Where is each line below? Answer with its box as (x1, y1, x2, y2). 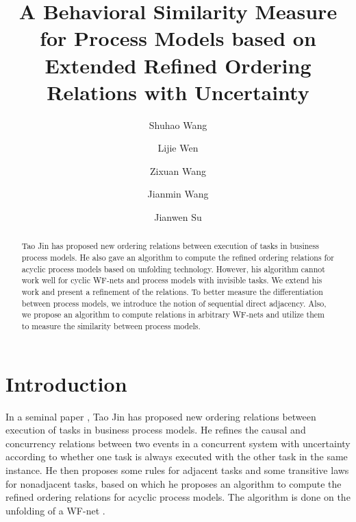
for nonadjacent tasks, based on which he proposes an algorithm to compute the (5, 476, 342, 490)
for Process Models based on (40, 24, 316, 52)
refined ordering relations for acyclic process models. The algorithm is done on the (5, 490, 351, 504)
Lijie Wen (157, 141, 199, 155)
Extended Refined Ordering (44, 51, 311, 79)
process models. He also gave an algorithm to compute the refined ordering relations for (21, 252, 334, 263)
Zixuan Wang (149, 163, 207, 178)
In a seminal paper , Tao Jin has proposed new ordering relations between (5, 409, 316, 423)
